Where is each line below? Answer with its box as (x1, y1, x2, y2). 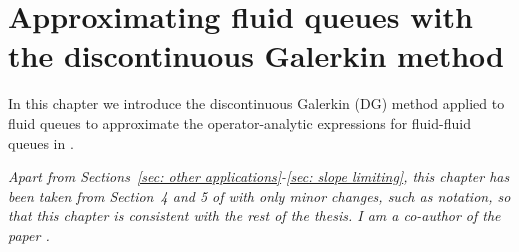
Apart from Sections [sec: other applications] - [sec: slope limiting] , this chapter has (8, 166, 510, 187)
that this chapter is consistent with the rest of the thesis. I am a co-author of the (8, 205, 501, 226)
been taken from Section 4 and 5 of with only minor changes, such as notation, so (8, 185, 511, 206)
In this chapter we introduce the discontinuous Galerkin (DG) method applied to (8, 93, 505, 114)
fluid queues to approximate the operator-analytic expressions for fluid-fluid (8, 112, 471, 133)
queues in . (8, 132, 74, 153)
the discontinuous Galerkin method (8, 35, 504, 76)
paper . (8, 224, 50, 245)
